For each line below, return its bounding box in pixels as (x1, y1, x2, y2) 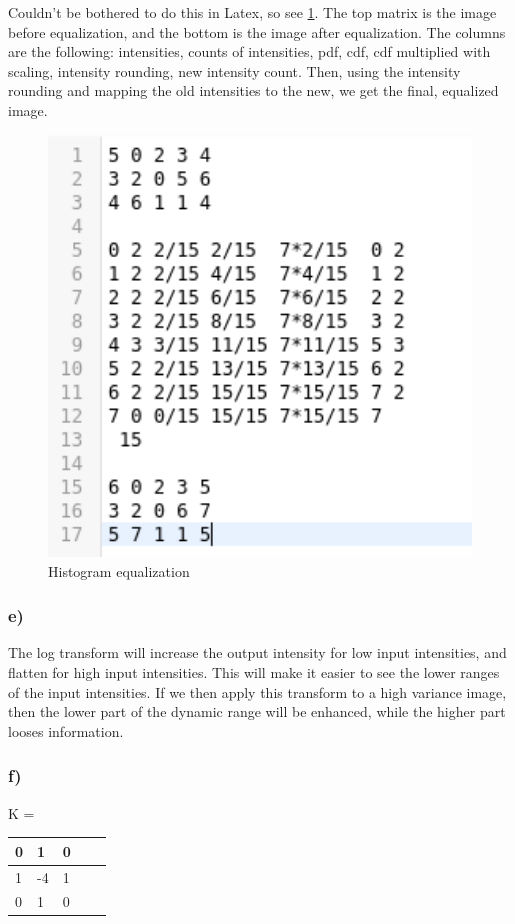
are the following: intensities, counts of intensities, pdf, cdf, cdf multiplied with (8, 41, 491, 62)
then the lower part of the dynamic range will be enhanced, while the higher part (8, 701, 506, 722)
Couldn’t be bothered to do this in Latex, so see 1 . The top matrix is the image (8, 2, 497, 22)
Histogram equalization (48, 560, 190, 581)
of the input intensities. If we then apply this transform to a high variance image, (8, 681, 507, 702)
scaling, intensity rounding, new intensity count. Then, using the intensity (8, 60, 461, 81)
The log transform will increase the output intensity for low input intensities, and (8, 642, 507, 663)
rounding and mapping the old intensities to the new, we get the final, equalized (8, 80, 499, 101)
